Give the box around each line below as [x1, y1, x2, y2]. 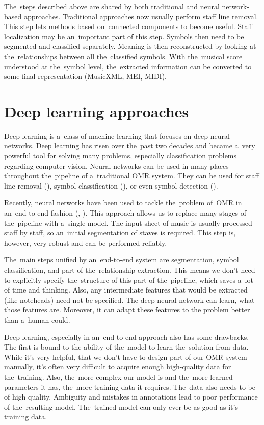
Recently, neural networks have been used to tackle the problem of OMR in [4, 197, 242, 208]
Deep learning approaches [4, 100, 189, 121]
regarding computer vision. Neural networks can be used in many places [4, 160, 229, 171]
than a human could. [4, 314, 70, 325]
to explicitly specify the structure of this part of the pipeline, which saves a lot [4, 274, 253, 285]
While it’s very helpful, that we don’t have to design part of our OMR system [4, 351, 247, 362]
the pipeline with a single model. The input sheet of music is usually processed [4, 217, 252, 228]
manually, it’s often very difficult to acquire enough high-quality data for [4, 361, 231, 372]
